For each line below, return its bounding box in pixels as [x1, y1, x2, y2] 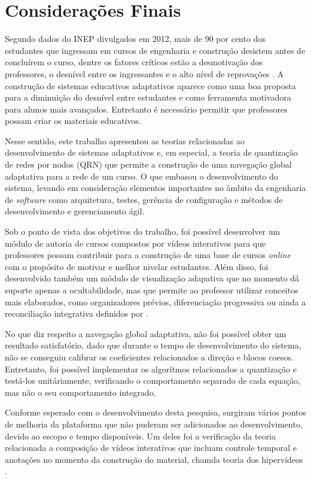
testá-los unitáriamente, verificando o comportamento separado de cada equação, [5, 374, 301, 387]
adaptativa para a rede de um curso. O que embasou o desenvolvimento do [5, 169, 278, 182]
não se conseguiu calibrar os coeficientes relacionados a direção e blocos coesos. [5, 350, 294, 363]
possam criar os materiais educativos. [5, 114, 141, 127]
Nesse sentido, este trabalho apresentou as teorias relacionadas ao [5, 134, 245, 147]
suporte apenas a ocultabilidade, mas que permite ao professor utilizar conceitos [5, 284, 298, 296]
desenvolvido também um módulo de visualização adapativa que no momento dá [5, 272, 300, 284]
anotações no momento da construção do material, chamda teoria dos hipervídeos [5, 453, 303, 465]
